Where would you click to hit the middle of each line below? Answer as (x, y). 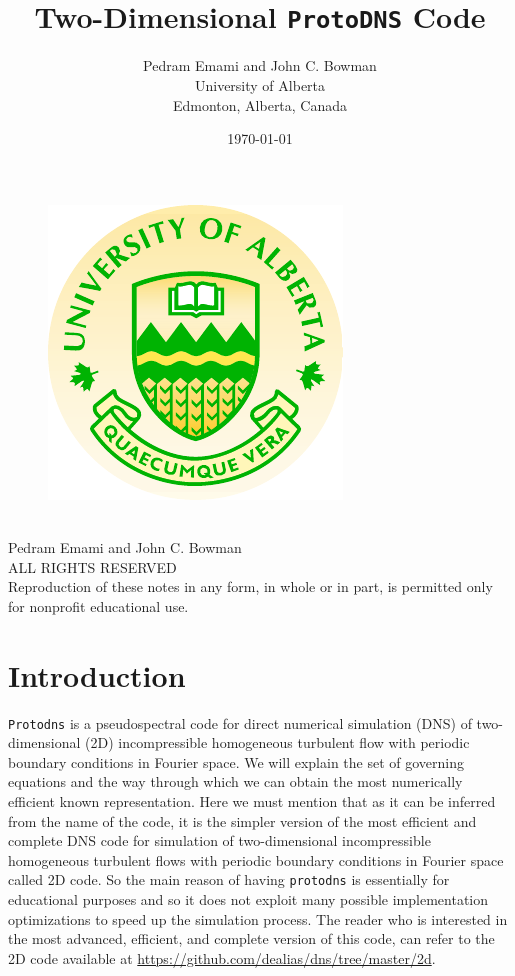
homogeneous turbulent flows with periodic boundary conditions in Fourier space (256, 859)
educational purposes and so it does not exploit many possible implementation (248, 898)
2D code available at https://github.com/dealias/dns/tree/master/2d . (222, 957)
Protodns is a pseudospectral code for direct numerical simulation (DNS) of (240, 722)
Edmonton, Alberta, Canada (260, 104)
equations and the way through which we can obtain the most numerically (235, 781)
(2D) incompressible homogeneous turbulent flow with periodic (277, 742)
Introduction (97, 674)
